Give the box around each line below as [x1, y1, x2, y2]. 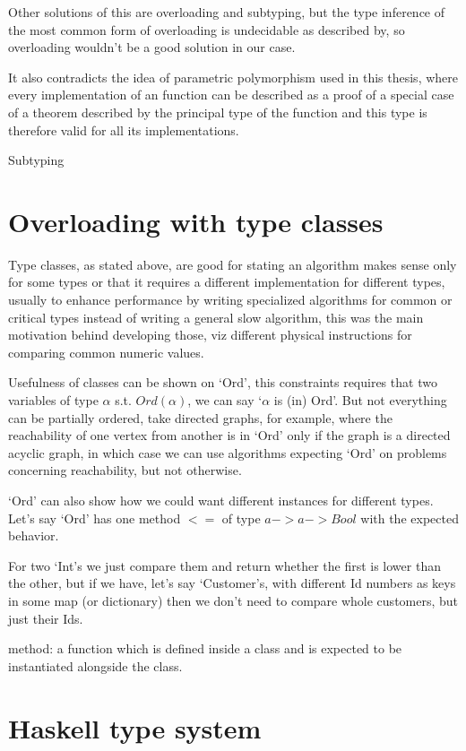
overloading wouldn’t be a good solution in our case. [8, 38, 296, 56]
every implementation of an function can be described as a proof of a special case [8, 85, 454, 104]
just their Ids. [8, 609, 83, 627]
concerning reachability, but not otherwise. [8, 461, 242, 479]
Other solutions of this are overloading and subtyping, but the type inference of [8, 3, 445, 21]
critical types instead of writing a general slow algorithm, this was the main [8, 307, 424, 326]
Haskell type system [8, 709, 262, 746]
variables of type [8, 391, 99, 410]
